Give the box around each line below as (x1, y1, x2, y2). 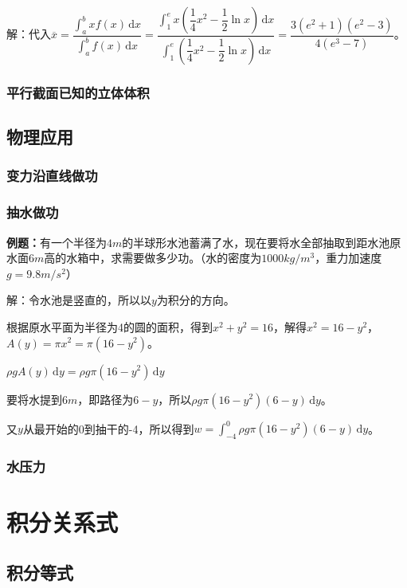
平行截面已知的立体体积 (6, 82, 150, 102)
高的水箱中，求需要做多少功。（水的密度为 (44, 249, 262, 266)
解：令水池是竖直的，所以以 (6, 292, 151, 308)
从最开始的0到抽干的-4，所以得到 (22, 420, 194, 437)
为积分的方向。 (156, 292, 235, 308)
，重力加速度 (315, 249, 382, 266)
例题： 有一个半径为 (6, 233, 107, 250)
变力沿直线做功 (6, 166, 98, 186)
